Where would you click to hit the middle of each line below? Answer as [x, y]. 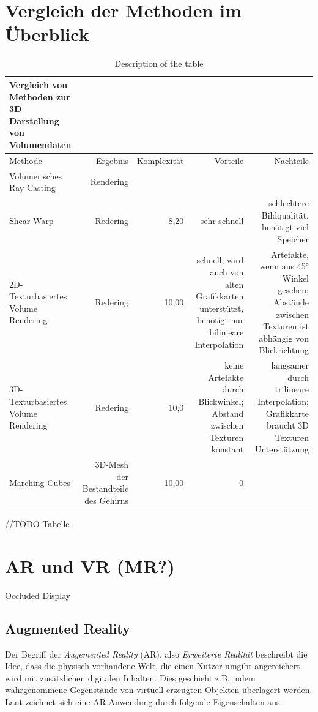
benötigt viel [285, 227]
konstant [227, 449]
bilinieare [227, 332]
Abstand [228, 413]
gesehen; [293, 290]
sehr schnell [222, 221]
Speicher [293, 238]
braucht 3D [287, 425]
